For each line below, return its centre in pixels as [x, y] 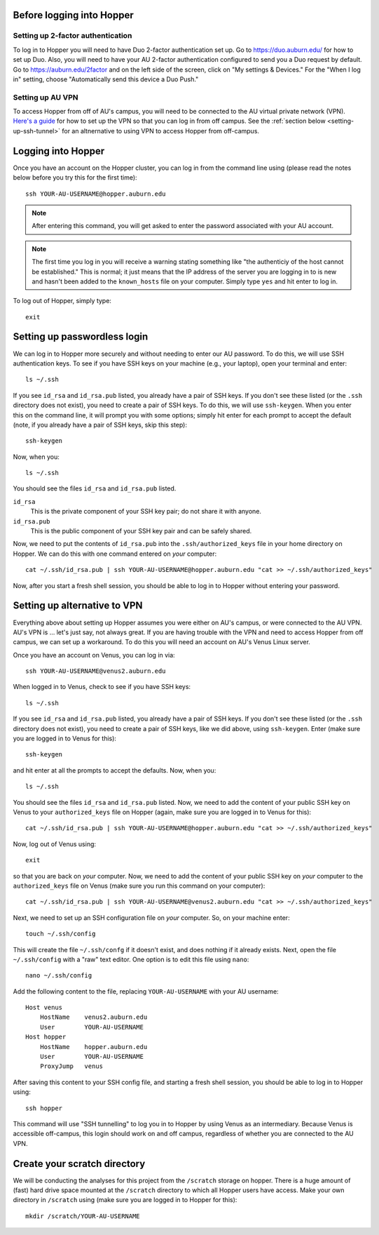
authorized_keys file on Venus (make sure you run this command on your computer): [139, 886]
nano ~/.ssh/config [59, 976]
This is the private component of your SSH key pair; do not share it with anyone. [146, 512]
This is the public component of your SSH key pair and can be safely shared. [141, 531]
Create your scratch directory [79, 1164]
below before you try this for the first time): [75, 178]
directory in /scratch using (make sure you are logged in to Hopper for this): [125, 1200]
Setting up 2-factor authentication [73, 36]
